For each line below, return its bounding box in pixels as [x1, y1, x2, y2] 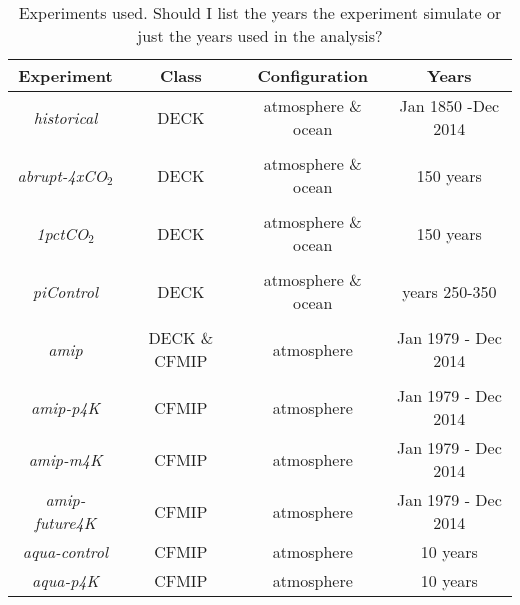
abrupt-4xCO [17, 163, 107, 187]
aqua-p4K [32, 569, 99, 592]
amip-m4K [28, 447, 103, 471]
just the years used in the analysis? [137, 24, 383, 47]
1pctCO [36, 221, 89, 245]
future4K [34, 511, 97, 534]
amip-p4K [31, 395, 100, 419]
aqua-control [22, 540, 109, 563]
